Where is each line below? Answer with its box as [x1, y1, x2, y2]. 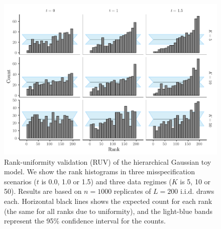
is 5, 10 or [180, 176, 211, 186]
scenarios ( [4, 176, 37, 186]
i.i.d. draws [180, 186, 214, 196]
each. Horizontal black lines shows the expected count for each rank [4, 196, 212, 206]
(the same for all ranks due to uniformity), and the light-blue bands [4, 205, 212, 216]
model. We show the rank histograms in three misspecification [4, 166, 195, 177]
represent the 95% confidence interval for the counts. [4, 215, 166, 226]
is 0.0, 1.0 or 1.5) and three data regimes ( [41, 176, 172, 186]
